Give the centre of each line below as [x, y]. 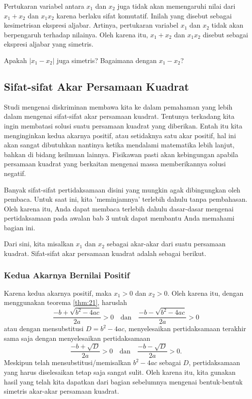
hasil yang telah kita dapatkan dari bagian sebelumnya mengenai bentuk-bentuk [123, 381]
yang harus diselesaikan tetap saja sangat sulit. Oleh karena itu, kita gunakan [120, 372]
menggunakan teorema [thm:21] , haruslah [66, 302]
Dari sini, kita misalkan [39, 244]
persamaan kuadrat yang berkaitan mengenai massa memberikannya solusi [115, 164]
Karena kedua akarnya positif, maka [58, 293]
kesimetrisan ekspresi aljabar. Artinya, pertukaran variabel [91, 25]
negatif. [15, 173]
